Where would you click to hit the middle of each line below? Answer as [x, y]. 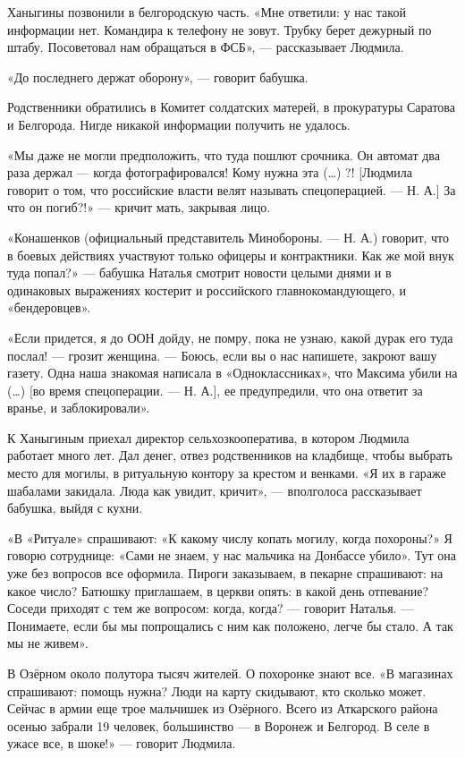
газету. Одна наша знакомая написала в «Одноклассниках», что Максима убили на [232, 373]
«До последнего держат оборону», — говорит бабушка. [158, 77]
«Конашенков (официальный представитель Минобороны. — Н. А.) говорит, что [228, 237]
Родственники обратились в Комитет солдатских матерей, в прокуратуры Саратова [231, 107]
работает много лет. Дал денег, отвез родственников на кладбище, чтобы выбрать [230, 455]
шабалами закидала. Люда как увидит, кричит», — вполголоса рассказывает [215, 490]
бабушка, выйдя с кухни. [75, 508]
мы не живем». [48, 643]
